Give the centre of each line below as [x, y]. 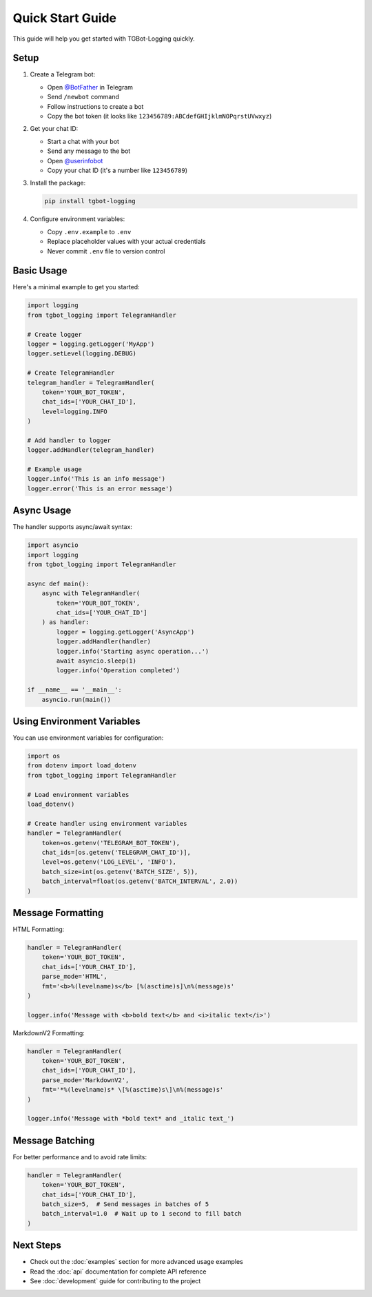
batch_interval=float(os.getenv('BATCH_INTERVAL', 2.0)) [140, 881]
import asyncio [53, 545]
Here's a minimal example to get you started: [76, 287]
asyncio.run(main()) [76, 699]
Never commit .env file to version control [106, 251]
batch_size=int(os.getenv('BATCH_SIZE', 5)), [120, 872]
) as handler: [65, 622]
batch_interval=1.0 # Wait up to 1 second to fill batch [142, 1214]
